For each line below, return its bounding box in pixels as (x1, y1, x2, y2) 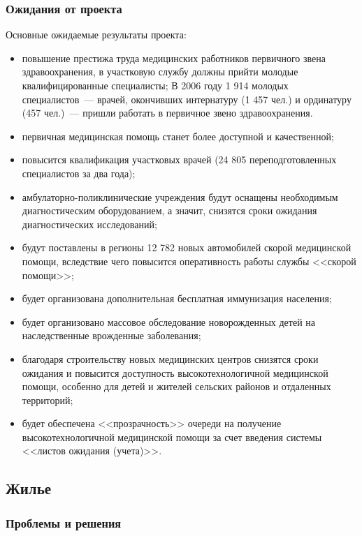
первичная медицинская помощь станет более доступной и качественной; (22, 128, 334, 143)
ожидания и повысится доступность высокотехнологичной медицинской (22, 365, 328, 380)
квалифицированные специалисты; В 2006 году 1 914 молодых (22, 78, 289, 92)
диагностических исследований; (22, 216, 157, 231)
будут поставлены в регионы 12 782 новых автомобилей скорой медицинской (22, 240, 352, 255)
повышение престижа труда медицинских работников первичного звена (22, 50, 326, 65)
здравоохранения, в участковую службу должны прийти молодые (22, 64, 298, 79)
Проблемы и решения (6, 514, 122, 531)
